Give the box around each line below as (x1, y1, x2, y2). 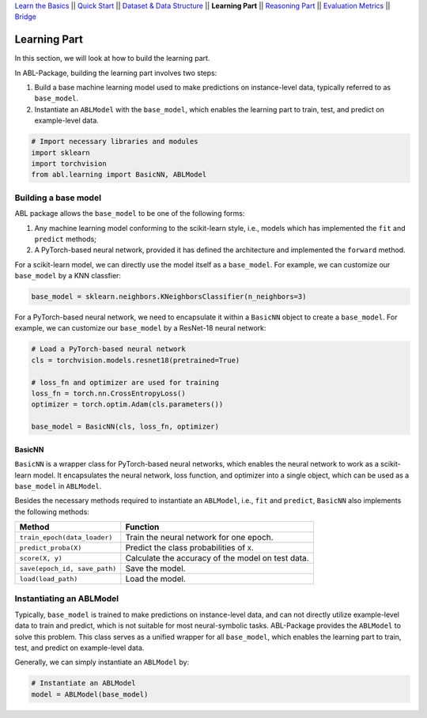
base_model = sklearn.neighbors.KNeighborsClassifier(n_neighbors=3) (31, 293, 307, 301)
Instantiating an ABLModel (14, 593, 119, 604)
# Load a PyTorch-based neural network (31, 345, 186, 353)
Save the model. (125, 563, 186, 574)
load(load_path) (19, 574, 78, 583)
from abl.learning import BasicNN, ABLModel (31, 170, 207, 179)
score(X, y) (19, 554, 62, 562)
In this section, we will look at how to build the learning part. (14, 54, 210, 63)
